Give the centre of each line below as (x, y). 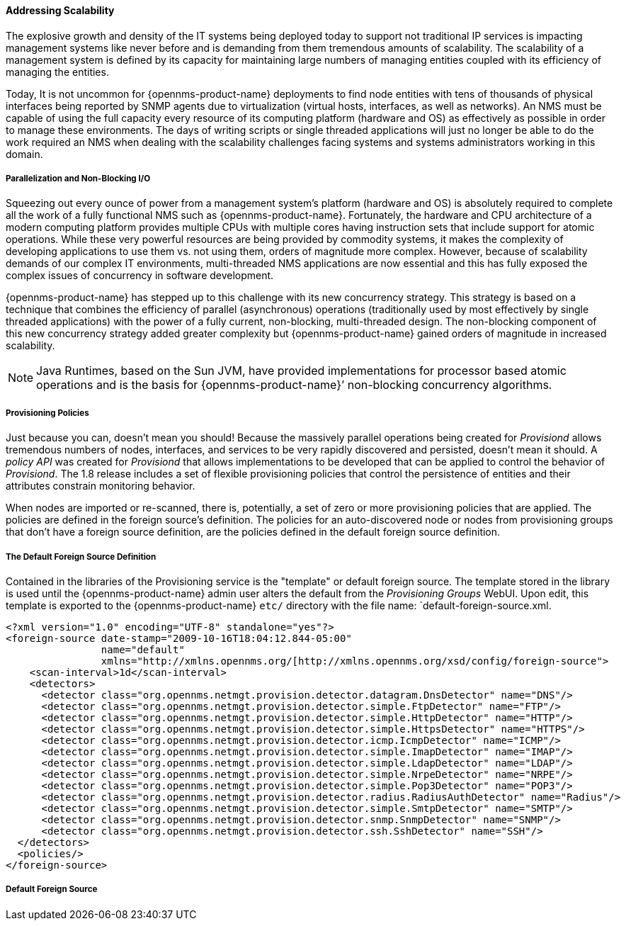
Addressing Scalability (60, 10)
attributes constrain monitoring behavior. (101, 486)
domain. (24, 154)
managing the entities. (57, 72)
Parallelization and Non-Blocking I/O (78, 179)
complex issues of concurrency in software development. (140, 276)
